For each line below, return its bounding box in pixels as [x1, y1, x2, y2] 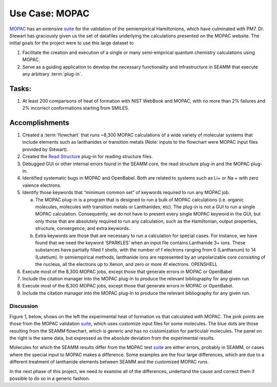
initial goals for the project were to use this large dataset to [9, 40, 134, 46]
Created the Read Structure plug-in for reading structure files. [22, 153, 153, 160]
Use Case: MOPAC [9, 8, 90, 19]
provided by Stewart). [22, 146, 69, 152]
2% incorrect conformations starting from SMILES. [22, 105, 129, 111]
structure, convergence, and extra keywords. [35, 225, 130, 231]
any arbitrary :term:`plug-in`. [22, 71, 83, 77]
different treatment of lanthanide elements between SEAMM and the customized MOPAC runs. [9, 359, 209, 365]
